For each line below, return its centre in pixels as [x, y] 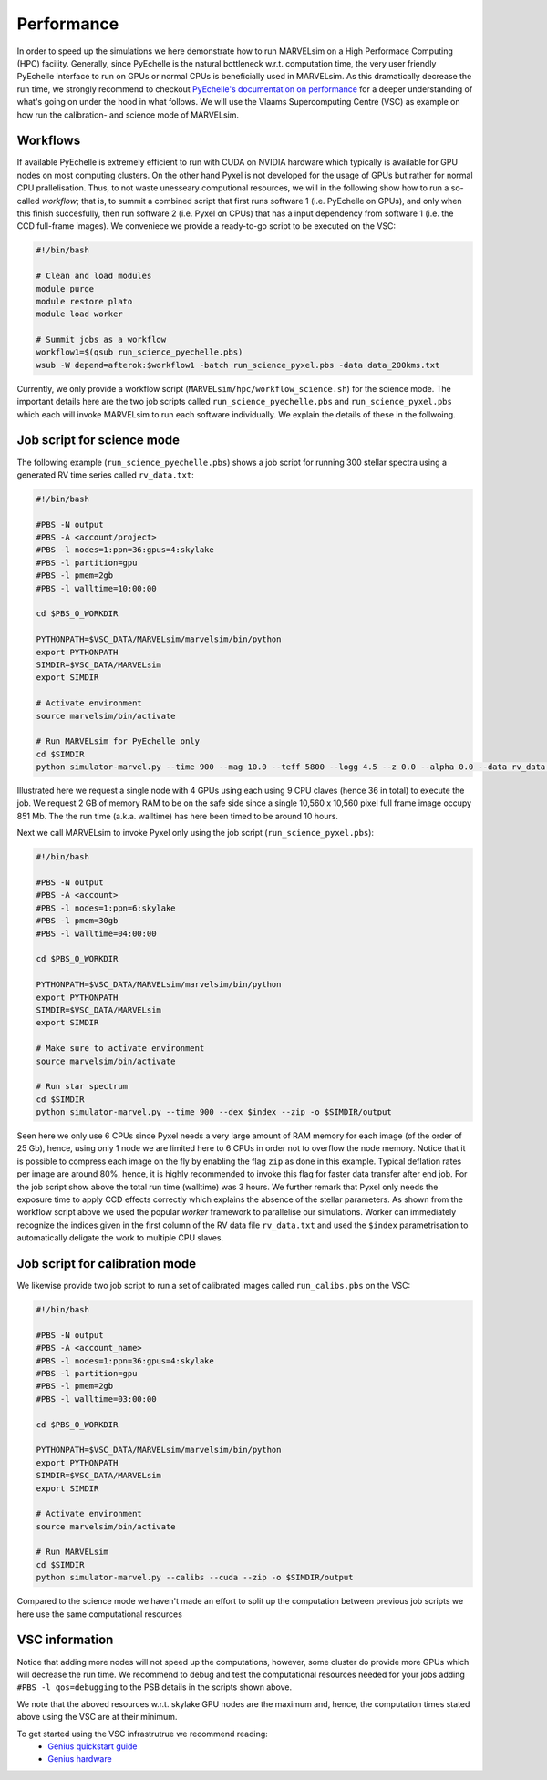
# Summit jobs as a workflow [101, 340]
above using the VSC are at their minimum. [97, 1717]
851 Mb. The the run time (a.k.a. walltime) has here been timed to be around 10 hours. [178, 816]
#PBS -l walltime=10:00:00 [96, 588]
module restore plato [84, 301]
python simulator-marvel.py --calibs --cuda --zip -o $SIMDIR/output [195, 1578]
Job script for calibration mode [106, 1264]
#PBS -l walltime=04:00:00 [96, 933]
